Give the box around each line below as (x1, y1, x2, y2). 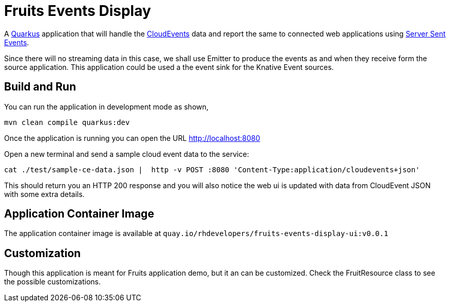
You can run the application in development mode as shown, (4, 102, 209, 111)
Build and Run (4, 80, 76, 94)
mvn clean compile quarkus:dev (4, 118, 130, 127)
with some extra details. (4, 189, 85, 199)
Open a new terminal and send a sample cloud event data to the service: (4, 149, 249, 158)
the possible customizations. (4, 277, 101, 286)
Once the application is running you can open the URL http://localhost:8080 (4, 133, 260, 142)
